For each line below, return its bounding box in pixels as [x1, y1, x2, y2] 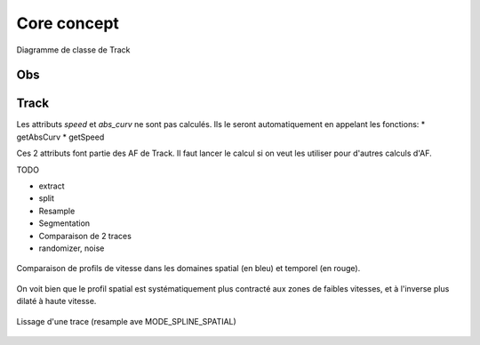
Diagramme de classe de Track [16, 44, 131, 55]
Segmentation [38, 218, 91, 229]
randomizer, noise [38, 243, 105, 253]
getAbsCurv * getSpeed [16, 132, 105, 142]
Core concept [16, 13, 120, 33]
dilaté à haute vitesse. [16, 296, 97, 307]
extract [38, 181, 66, 191]
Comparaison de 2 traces [38, 230, 132, 241]
